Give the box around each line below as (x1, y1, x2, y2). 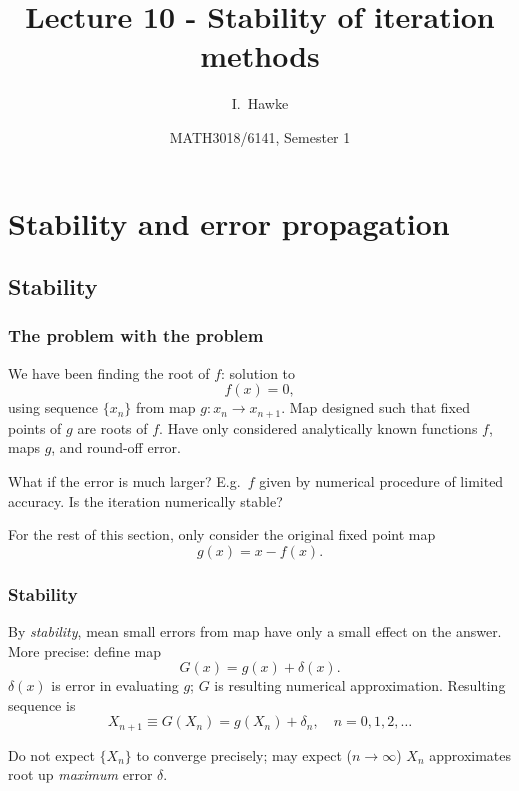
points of (8, 417, 62, 438)
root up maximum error (8, 764, 153, 785)
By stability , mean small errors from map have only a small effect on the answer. (8, 620, 502, 641)
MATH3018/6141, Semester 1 (169, 126, 351, 147)
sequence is (8, 694, 76, 715)
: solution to (221, 362, 296, 383)
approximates (429, 744, 512, 765)
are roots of (77, 417, 148, 438)
